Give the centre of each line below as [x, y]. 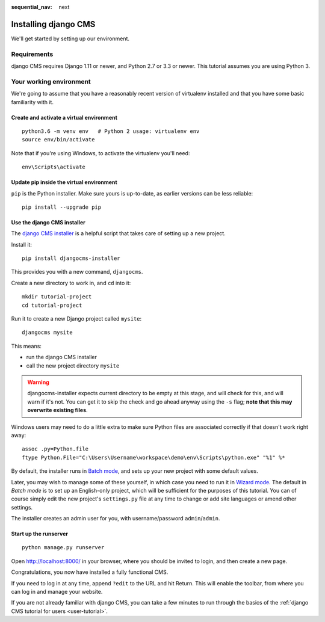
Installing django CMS [53, 24]
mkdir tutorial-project [57, 297]
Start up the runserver [40, 534]
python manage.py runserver [63, 548]
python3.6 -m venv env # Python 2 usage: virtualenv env [111, 131]
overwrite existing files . [57, 410]
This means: [26, 346]
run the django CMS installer [62, 357]
